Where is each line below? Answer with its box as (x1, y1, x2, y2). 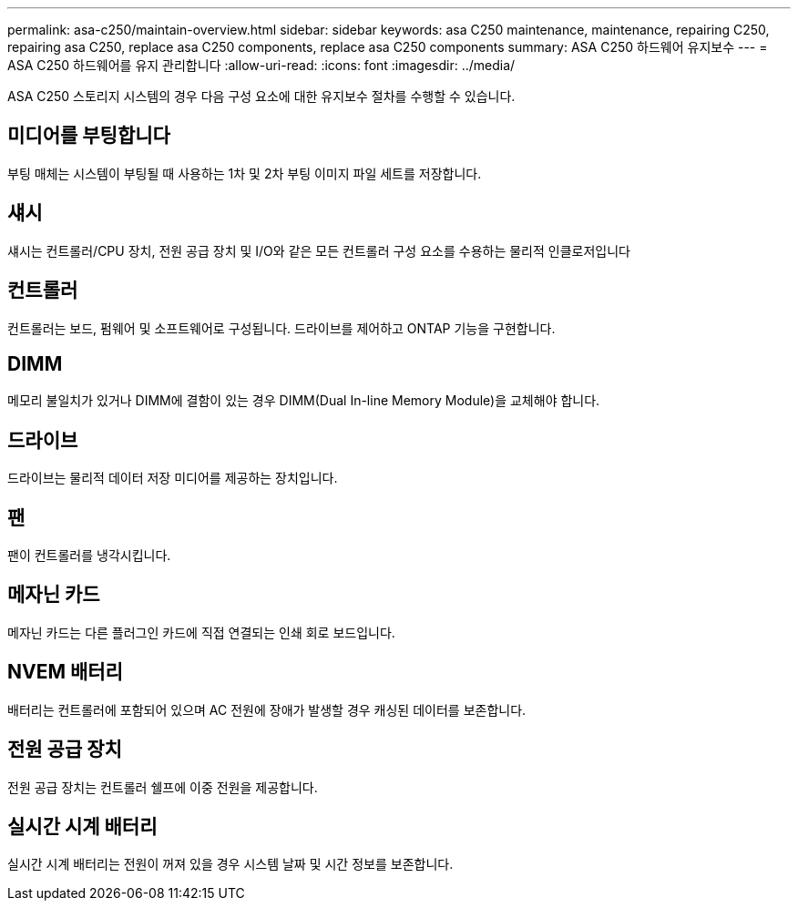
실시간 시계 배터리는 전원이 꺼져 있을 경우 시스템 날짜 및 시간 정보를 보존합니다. (7, 856, 454, 872)
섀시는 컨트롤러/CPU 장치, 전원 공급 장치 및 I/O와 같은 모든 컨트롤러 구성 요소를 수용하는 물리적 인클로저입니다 (7, 242, 630, 259)
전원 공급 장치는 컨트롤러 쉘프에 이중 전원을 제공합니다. (7, 779, 318, 795)
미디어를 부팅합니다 (7, 124, 170, 148)
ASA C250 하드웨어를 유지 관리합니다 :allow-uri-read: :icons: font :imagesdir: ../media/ (7, 57, 516, 73)
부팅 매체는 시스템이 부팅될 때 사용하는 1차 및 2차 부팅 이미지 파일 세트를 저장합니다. (7, 165, 482, 181)
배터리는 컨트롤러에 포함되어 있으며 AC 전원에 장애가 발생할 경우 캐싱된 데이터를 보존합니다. (7, 701, 527, 718)
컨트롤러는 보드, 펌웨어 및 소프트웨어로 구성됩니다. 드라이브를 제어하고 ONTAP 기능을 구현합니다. (7, 320, 556, 336)
